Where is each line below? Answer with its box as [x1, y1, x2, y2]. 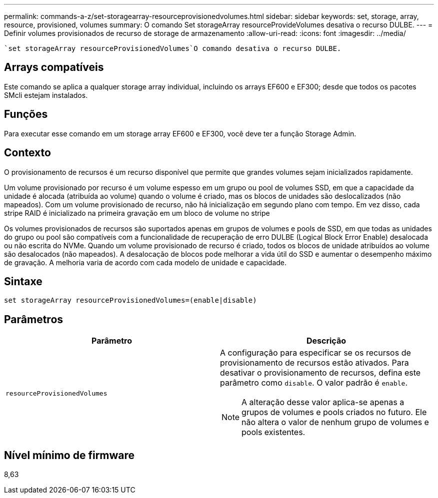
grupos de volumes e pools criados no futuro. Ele [241, 407, 427, 418]
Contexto [4, 146, 51, 159]
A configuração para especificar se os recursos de [220, 348, 411, 358]
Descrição [306, 336, 346, 346]
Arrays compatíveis [4, 61, 104, 74]
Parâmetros [4, 313, 63, 326]
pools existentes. [241, 427, 305, 438]
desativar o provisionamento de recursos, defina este [220, 368, 421, 378]
